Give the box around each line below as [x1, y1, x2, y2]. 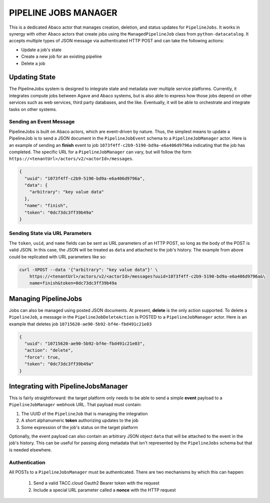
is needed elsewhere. [9, 447, 52, 452]
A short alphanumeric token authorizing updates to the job [21, 417, 139, 423]
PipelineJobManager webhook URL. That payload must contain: [9, 402, 142, 408]
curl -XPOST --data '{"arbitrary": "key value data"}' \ [19, 267, 158, 272]
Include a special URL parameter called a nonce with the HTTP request [33, 487, 176, 493]
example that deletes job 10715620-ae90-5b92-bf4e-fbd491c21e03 [9, 321, 152, 327]
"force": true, [24, 354, 61, 360]
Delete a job [21, 60, 46, 66]
